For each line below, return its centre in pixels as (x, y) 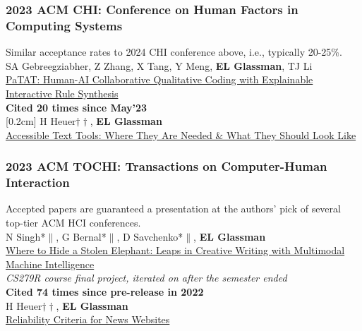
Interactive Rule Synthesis (62, 93)
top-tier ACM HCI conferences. (73, 223)
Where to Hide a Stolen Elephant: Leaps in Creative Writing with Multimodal (175, 250)
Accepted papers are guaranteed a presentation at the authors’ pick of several (173, 209)
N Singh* (26, 236)
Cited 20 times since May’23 (77, 107)
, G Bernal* (81, 236)
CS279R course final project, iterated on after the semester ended (146, 278)
